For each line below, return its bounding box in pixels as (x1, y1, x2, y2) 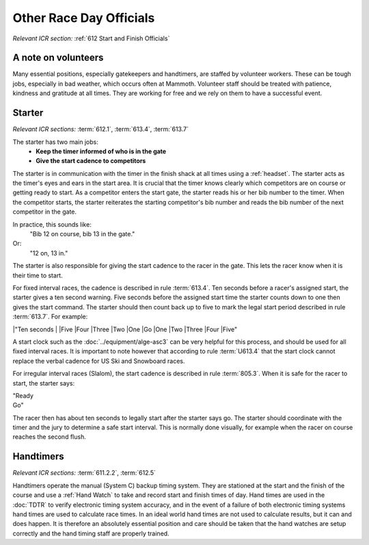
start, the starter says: (12, 379, 75, 387)
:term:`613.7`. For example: (12, 312, 88, 321)
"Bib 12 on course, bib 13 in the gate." (29, 230, 135, 238)
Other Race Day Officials (12, 10, 155, 25)
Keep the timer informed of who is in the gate (36, 147, 167, 155)
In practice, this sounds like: (12, 220, 92, 229)
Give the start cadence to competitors (36, 157, 146, 165)
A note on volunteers (12, 52, 104, 64)
